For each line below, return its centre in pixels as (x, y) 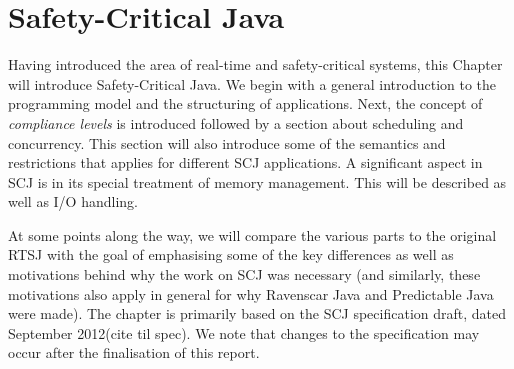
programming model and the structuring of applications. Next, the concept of (245, 103)
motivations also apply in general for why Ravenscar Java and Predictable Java (251, 293)
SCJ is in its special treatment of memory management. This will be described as (257, 181)
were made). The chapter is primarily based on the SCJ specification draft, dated (257, 313)
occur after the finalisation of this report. (134, 352)
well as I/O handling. (73, 201)
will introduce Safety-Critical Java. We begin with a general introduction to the (252, 83)
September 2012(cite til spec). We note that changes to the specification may (244, 332)
